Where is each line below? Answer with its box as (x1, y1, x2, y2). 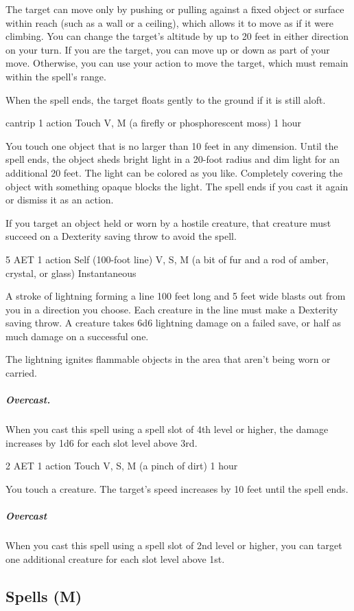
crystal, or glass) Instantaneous (5, 265, 137, 280)
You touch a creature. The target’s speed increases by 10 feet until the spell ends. (5, 482, 349, 496)
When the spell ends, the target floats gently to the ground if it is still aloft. (5, 92, 326, 107)
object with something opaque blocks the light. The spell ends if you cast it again (5, 179, 349, 193)
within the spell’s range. (5, 69, 106, 83)
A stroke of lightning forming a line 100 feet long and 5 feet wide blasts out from (5, 289, 346, 303)
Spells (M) (5, 585, 82, 606)
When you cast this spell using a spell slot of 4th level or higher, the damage (5, 422, 329, 436)
